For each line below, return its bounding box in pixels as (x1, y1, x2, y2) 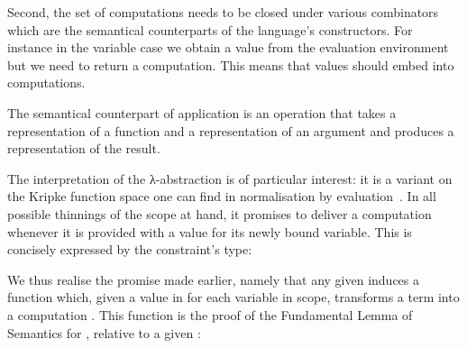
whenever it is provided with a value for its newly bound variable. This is (7, 222, 412, 241)
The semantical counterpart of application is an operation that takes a (7, 103, 397, 122)
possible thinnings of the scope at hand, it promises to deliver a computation (7, 204, 432, 223)
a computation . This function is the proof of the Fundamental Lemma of (7, 305, 413, 324)
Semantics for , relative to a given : (7, 323, 201, 342)
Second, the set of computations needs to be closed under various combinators (7, 3, 439, 21)
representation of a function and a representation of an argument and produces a (7, 121, 454, 140)
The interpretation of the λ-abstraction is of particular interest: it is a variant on (7, 169, 453, 188)
